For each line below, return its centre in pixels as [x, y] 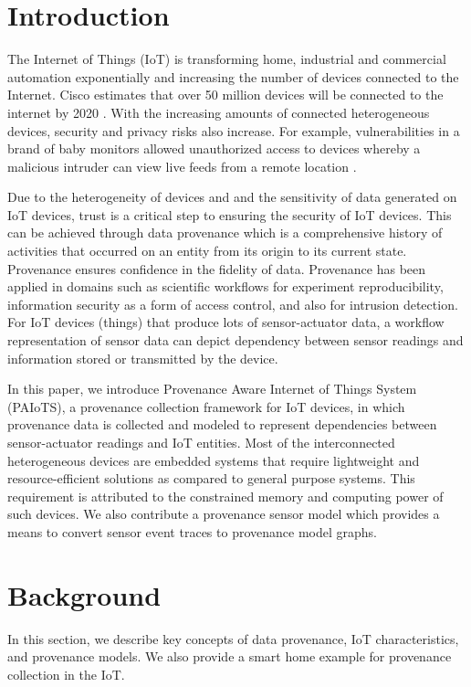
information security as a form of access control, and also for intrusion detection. [233, 304]
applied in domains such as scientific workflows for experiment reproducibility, [225, 286]
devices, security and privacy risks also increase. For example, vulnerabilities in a [234, 130]
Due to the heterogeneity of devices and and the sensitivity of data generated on [232, 197]
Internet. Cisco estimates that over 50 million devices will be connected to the [225, 95]
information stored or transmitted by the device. [143, 358]
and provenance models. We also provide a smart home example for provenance [230, 656]
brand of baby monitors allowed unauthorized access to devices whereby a [214, 148]
